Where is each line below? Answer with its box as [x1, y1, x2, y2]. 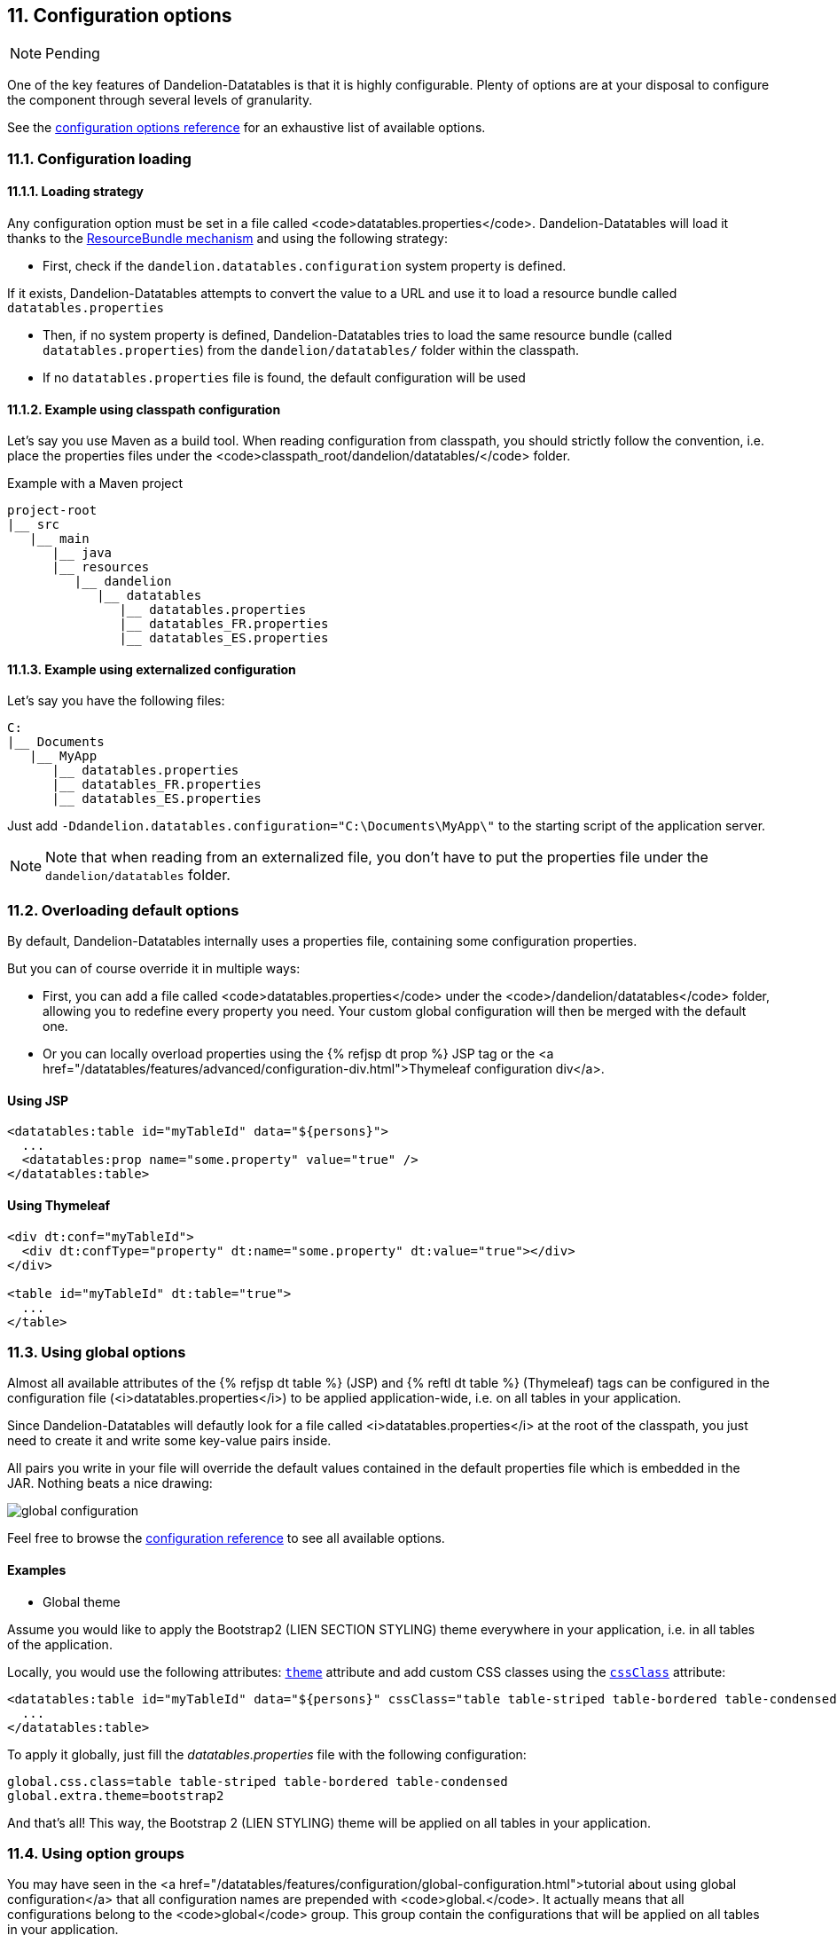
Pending [45, 44, 100, 63]
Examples [7, 1562, 66, 1577]
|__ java [51, 546, 113, 561]
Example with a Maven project [7, 476, 184, 492]
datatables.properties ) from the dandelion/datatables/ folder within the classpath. [43, 342, 580, 358]
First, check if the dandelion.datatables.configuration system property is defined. [43, 258, 567, 274]
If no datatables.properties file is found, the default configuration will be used [43, 370, 526, 386]
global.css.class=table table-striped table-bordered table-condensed [7, 1774, 508, 1789]
